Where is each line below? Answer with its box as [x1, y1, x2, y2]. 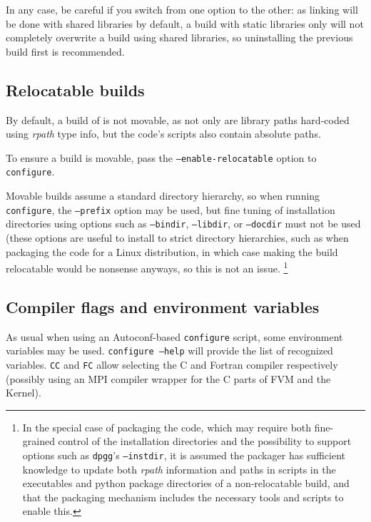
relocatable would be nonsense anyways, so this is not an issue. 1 [6, 259, 288, 275]
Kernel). [6, 385, 41, 400]
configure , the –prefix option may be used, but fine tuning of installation [6, 202, 335, 217]
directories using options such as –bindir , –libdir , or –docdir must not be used [6, 216, 361, 231]
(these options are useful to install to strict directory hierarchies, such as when [6, 230, 349, 245]
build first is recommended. [6, 43, 125, 58]
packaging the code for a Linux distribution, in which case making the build [6, 244, 338, 259]
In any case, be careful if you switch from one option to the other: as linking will [6, 2, 358, 16]
